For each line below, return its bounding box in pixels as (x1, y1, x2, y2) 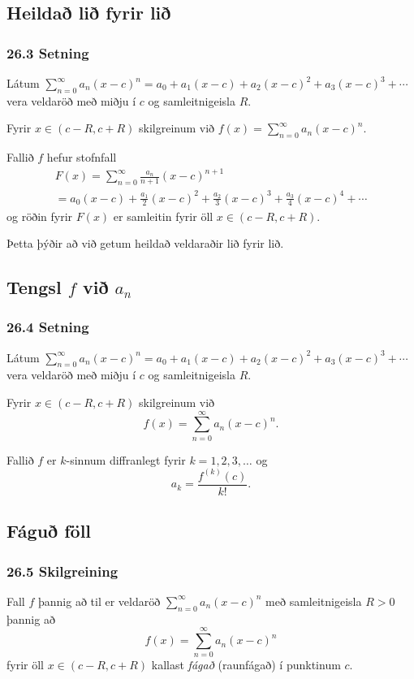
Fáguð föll (6, 518, 92, 543)
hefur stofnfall (46, 149, 117, 166)
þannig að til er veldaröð (37, 592, 161, 609)
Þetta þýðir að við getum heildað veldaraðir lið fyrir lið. (6, 235, 284, 252)
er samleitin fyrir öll (113, 207, 213, 224)
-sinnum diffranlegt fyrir (66, 451, 186, 468)
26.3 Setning (6, 42, 89, 63)
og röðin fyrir (6, 207, 73, 224)
